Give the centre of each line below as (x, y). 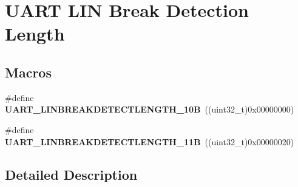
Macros (28, 72)
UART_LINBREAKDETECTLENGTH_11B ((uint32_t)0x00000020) (150, 141)
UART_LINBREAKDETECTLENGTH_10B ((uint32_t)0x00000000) (150, 109)
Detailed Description (71, 174)
